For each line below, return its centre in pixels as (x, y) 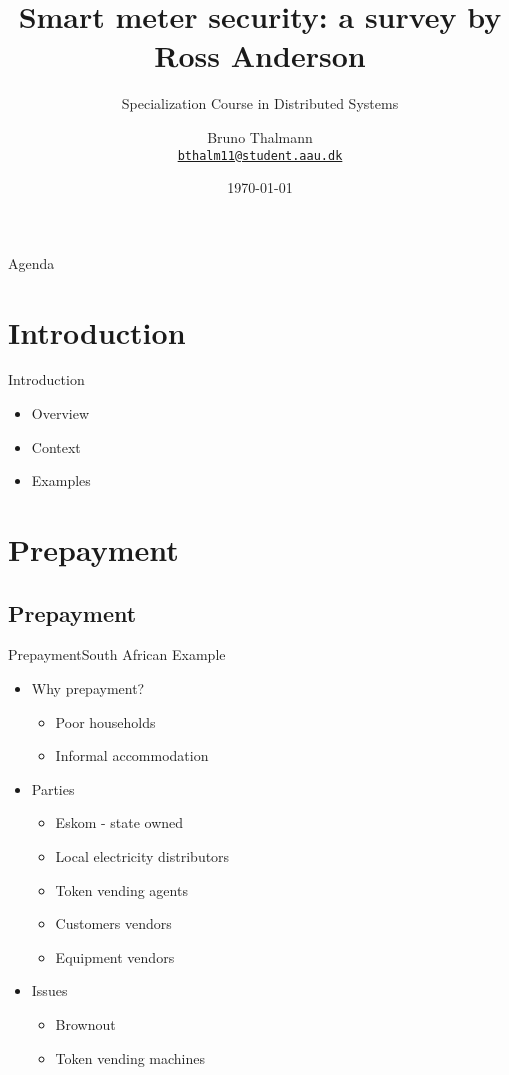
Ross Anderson (260, 55)
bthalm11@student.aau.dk (260, 155)
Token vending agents (121, 889)
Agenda (31, 262)
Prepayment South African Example (117, 654)
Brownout (85, 1023)
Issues (49, 990)
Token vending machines (130, 1057)
